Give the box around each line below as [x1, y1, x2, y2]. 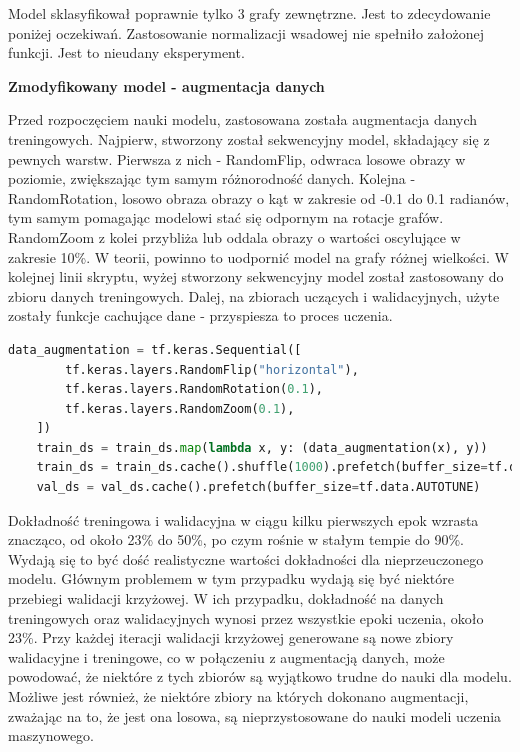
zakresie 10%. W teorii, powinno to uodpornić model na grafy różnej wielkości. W [8, 246, 509, 267]
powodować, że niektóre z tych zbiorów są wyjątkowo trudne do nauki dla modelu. [8, 666, 512, 687]
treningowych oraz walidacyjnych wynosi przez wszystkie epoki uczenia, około [8, 607, 484, 628]
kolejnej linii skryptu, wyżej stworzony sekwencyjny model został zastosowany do [8, 266, 504, 287]
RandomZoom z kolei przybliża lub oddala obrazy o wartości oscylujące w [8, 226, 461, 247]
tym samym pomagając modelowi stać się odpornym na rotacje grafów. [8, 207, 444, 228]
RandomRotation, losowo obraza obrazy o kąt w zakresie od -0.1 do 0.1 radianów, [8, 187, 510, 208]
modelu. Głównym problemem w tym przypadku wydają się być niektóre [8, 568, 454, 589]
